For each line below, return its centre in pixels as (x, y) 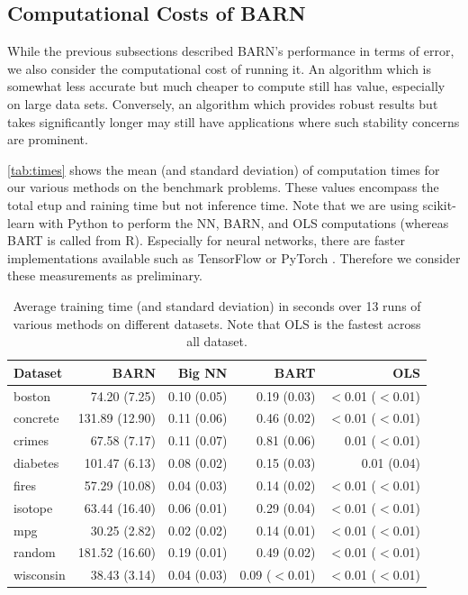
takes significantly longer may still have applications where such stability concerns (234, 121)
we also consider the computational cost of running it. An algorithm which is (219, 68)
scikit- (439, 204)
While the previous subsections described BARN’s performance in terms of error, (231, 51)
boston (32, 395)
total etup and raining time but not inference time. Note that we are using (213, 204)
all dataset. (217, 341)
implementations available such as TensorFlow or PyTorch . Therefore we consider (234, 257)
